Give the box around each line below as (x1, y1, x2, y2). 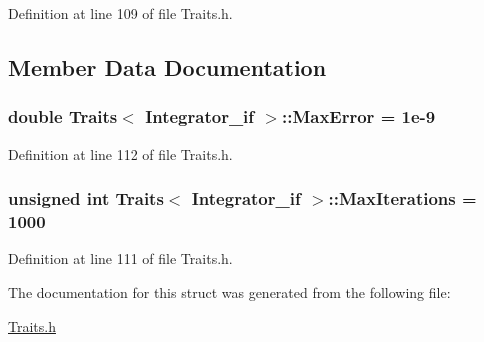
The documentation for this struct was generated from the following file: (8, 281, 451, 302)
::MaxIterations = (328, 186, 477, 211)
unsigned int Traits (8, 186, 164, 211)
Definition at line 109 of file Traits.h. (8, 3, 233, 23)
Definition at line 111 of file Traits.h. (8, 248, 233, 269)
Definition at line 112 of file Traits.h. (8, 143, 233, 164)
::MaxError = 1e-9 (281, 104, 436, 129)
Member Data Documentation (8, 51, 327, 82)
